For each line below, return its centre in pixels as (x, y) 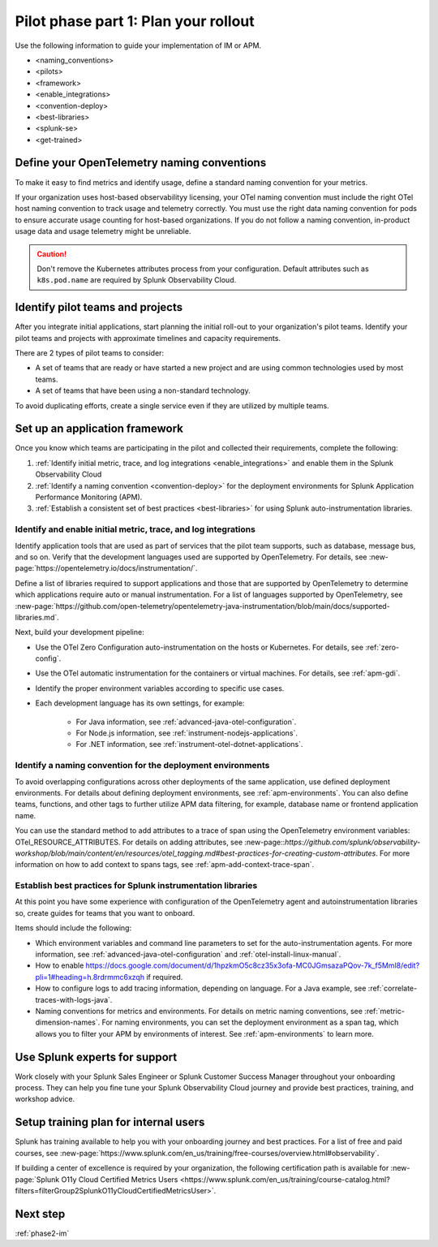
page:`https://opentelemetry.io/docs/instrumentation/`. (106, 568)
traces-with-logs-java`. (74, 999)
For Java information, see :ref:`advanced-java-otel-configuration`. (186, 722)
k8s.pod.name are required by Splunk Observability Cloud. (137, 280)
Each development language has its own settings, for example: (140, 703)
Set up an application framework (99, 429)
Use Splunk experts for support (96, 1057)
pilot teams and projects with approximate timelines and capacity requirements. (148, 338)
